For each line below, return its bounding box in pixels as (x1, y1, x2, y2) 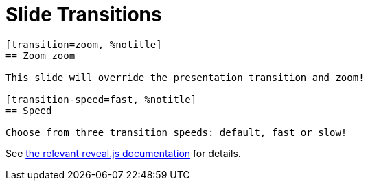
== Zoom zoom (5, 49, 76, 61)
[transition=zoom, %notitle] (5, 38, 162, 50)
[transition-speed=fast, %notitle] (5, 93, 197, 105)
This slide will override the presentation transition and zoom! (5, 71, 365, 83)
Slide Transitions (5, 3, 162, 26)
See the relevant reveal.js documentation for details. (5, 147, 241, 159)
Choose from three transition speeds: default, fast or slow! (5, 126, 347, 138)
